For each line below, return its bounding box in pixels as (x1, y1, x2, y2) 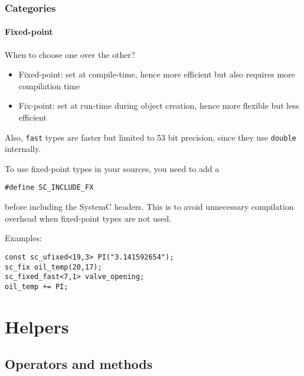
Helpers (5, 314, 69, 338)
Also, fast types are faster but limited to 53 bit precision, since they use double (5, 131, 296, 143)
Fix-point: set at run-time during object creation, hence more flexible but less (18, 99, 299, 112)
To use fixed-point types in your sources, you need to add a (5, 162, 220, 174)
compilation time (18, 79, 80, 92)
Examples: (5, 232, 42, 244)
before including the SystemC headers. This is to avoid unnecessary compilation (5, 200, 294, 213)
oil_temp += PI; (5, 282, 68, 291)
